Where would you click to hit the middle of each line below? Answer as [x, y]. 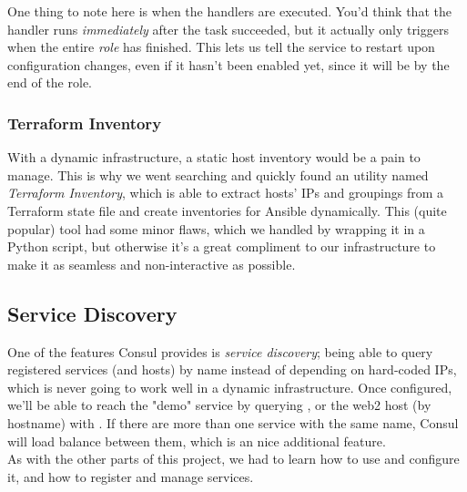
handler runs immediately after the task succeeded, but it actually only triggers [228, 29]
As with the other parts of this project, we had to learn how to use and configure [233, 459]
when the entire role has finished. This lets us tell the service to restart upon [221, 47]
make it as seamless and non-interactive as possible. [152, 264]
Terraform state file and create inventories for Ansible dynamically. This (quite [227, 210]
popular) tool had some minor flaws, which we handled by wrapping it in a [216, 228]
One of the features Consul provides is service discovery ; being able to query [220, 351]
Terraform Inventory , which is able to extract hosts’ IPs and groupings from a [226, 193]
